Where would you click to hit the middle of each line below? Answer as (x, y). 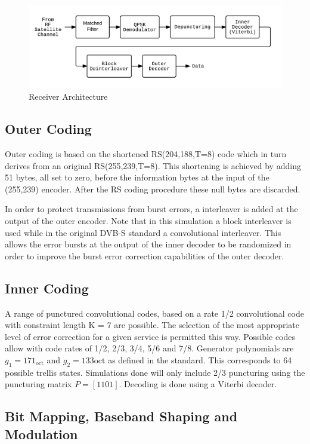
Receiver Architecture (68, 97)
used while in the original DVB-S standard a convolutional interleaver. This (143, 232)
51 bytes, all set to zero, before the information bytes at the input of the (137, 177)
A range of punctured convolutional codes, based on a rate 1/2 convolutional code (154, 313)
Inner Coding (47, 288)
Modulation (41, 434)
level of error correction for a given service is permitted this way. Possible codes (150, 336)
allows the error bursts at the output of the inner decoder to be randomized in (148, 244)
